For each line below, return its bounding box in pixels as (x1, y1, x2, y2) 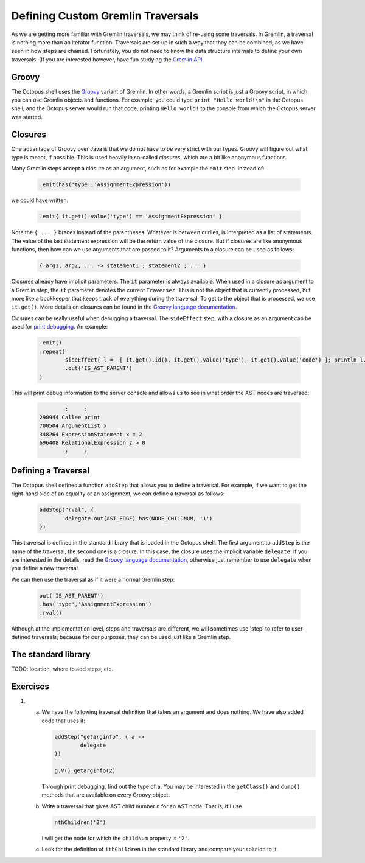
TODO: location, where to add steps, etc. (11, 665, 114, 673)
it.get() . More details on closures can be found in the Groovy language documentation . (11, 303, 237, 310)
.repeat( (39, 348, 66, 355)
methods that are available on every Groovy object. (41, 791, 170, 798)
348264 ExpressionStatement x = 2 (39, 431, 142, 438)
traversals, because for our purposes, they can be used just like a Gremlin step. (32, 633, 231, 640)
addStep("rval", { (39, 506, 94, 514)
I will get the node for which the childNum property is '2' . (41, 834, 190, 842)
